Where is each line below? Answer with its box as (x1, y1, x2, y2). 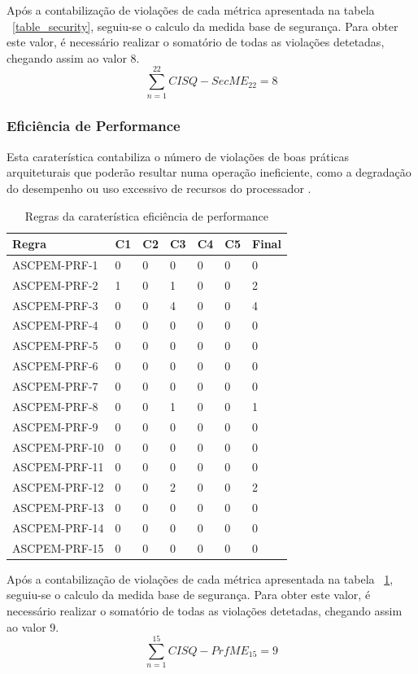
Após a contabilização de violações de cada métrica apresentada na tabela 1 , (7, 570, 394, 587)
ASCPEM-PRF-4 (12, 317, 98, 334)
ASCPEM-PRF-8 (12, 397, 98, 414)
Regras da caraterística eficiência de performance (24, 207, 269, 224)
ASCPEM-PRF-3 (12, 296, 98, 313)
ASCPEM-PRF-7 (12, 378, 98, 394)
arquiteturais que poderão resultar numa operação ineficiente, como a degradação (7, 164, 411, 181)
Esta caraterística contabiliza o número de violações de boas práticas (7, 147, 350, 164)
